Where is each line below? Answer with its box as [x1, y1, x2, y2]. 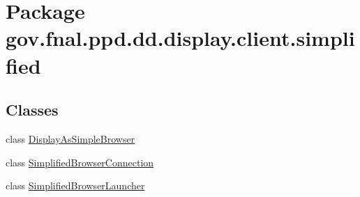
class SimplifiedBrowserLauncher [6, 178, 145, 193]
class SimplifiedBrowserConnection [6, 155, 154, 169]
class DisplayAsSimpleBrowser [6, 131, 135, 145]
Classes [6, 99, 59, 120]
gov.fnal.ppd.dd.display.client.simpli [6, 24, 355, 52]
